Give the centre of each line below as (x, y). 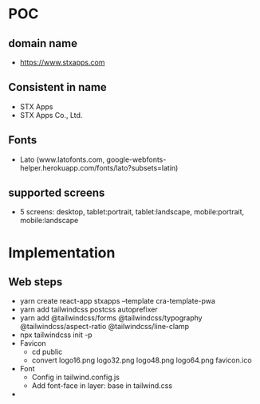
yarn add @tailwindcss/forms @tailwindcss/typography (111, 318)
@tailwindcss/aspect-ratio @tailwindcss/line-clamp (104, 327)
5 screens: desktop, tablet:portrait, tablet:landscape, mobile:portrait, (132, 212)
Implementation (62, 253)
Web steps (35, 282)
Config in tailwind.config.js (75, 377)
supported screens (57, 193)
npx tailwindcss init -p (56, 335)
